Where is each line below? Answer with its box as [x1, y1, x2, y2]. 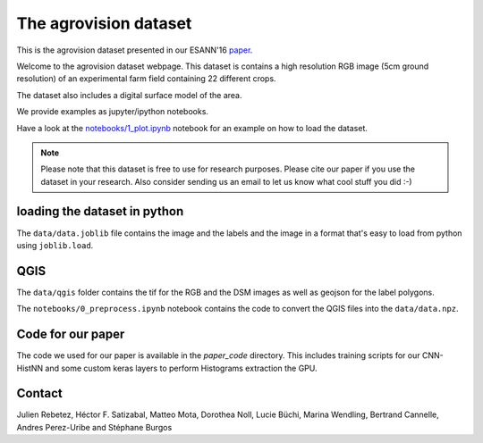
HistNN [16, 363, 44, 373]
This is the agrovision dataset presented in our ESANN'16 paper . [16, 45, 253, 55]
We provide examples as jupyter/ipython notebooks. [16, 106, 209, 117]
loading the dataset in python [16, 204, 184, 219]
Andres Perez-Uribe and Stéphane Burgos [16, 422, 173, 432]
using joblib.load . [16, 239, 94, 250]
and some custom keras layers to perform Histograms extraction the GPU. [45, 363, 318, 373]
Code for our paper [16, 327, 125, 342]
